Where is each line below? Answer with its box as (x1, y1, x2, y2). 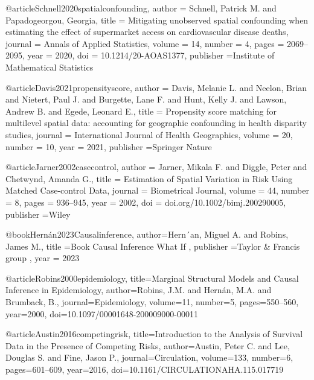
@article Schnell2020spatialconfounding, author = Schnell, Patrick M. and (5, 2, 277, 14)
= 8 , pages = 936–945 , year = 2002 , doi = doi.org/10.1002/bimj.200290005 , (5, 195, 286, 208)
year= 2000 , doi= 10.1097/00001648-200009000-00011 (5, 307, 198, 320)
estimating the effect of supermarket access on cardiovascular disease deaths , (5, 25, 289, 38)
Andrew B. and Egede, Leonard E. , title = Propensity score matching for (5, 104, 277, 117)
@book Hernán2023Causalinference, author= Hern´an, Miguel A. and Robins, (5, 228, 289, 241)
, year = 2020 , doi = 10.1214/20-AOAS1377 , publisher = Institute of (22, 49, 275, 62)
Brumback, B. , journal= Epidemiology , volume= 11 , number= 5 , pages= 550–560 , (5, 296, 299, 308)
